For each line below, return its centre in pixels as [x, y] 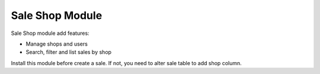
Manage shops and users [57, 44]
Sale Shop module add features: [50, 33]
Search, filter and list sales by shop [69, 52]
